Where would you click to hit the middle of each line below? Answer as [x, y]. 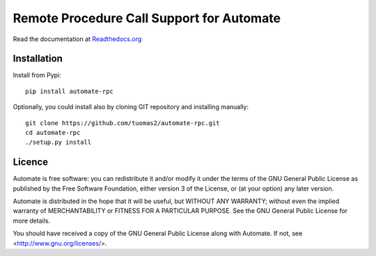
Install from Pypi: [37, 75]
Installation [38, 59]
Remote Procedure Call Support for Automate [147, 18]
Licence [31, 162]
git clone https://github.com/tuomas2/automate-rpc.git [123, 123]
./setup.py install [58, 142]
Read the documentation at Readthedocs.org [77, 39]
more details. [32, 221]
